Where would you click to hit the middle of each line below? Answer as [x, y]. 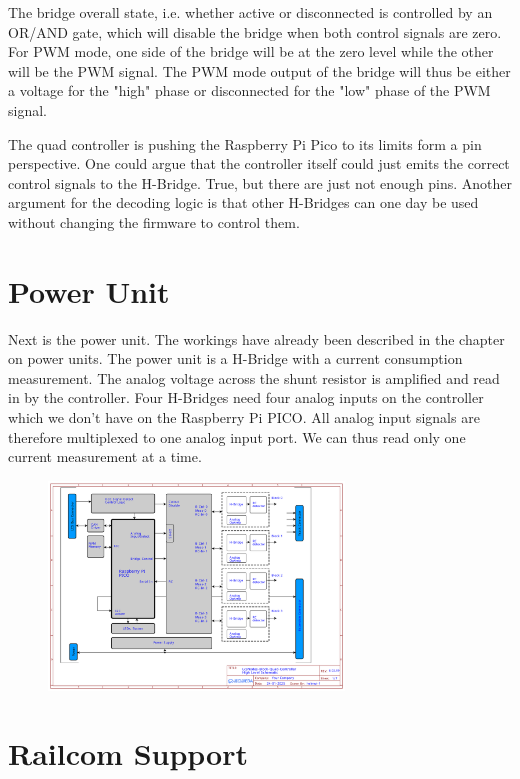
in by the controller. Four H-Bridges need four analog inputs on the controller [246, 397]
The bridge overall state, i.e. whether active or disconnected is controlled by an [250, 12]
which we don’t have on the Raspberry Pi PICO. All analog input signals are [244, 417]
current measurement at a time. [105, 456]
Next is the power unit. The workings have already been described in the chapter [256, 338]
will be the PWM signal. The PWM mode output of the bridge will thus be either [259, 70]
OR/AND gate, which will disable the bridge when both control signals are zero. [255, 31]
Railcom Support [128, 753]
